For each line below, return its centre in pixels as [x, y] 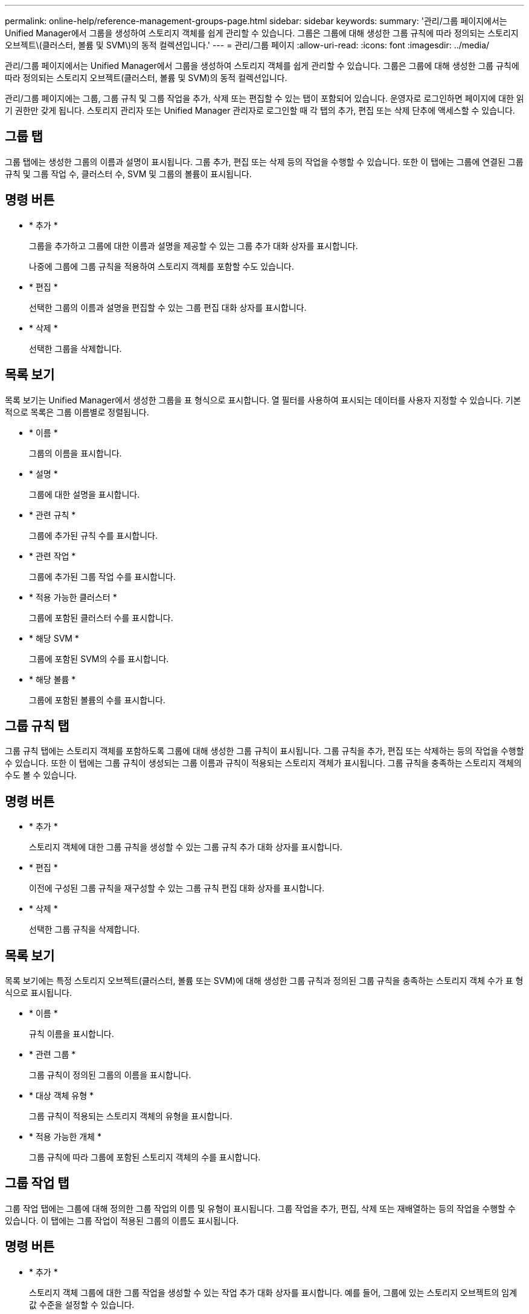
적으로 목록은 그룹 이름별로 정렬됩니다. [77, 412]
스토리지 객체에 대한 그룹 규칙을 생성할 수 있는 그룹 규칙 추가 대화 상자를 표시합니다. [186, 847]
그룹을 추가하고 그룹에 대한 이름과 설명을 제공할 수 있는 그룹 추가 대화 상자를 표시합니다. [194, 246]
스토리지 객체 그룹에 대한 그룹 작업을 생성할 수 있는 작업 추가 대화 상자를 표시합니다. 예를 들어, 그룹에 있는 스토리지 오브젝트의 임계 [273, 1292]
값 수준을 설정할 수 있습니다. [82, 1304]
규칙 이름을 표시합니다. [72, 1034]
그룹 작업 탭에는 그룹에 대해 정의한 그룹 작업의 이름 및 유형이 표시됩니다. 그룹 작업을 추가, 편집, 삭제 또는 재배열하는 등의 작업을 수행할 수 [260, 1208]
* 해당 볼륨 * [53, 679]
